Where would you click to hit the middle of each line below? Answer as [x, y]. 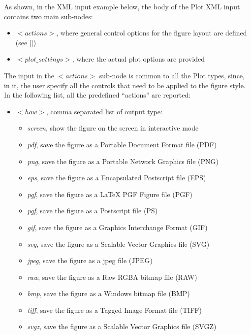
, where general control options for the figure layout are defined [152, 33]
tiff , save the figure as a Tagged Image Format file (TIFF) [114, 310]
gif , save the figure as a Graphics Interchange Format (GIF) [117, 227]
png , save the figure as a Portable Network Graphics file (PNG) [123, 161]
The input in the [29, 75]
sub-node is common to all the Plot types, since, [172, 75]
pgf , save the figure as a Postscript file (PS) [93, 211]
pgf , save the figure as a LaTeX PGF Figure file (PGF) [110, 194]
